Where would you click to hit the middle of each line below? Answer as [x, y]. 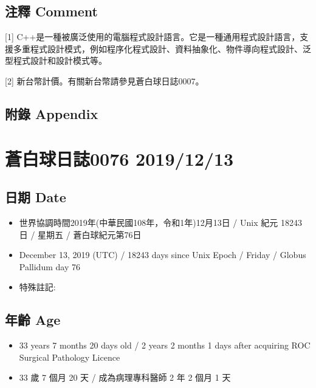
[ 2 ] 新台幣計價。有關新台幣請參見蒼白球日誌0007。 [105, 80]
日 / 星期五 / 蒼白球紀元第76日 [80, 234]
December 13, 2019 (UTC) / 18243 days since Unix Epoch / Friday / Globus [163, 255]
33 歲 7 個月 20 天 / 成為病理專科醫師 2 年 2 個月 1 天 [125, 377]
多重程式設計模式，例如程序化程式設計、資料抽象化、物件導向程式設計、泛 [162, 48]
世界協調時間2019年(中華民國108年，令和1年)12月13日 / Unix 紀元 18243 [160, 222]
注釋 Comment [52, 11]
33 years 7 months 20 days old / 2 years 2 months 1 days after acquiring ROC [165, 345]
